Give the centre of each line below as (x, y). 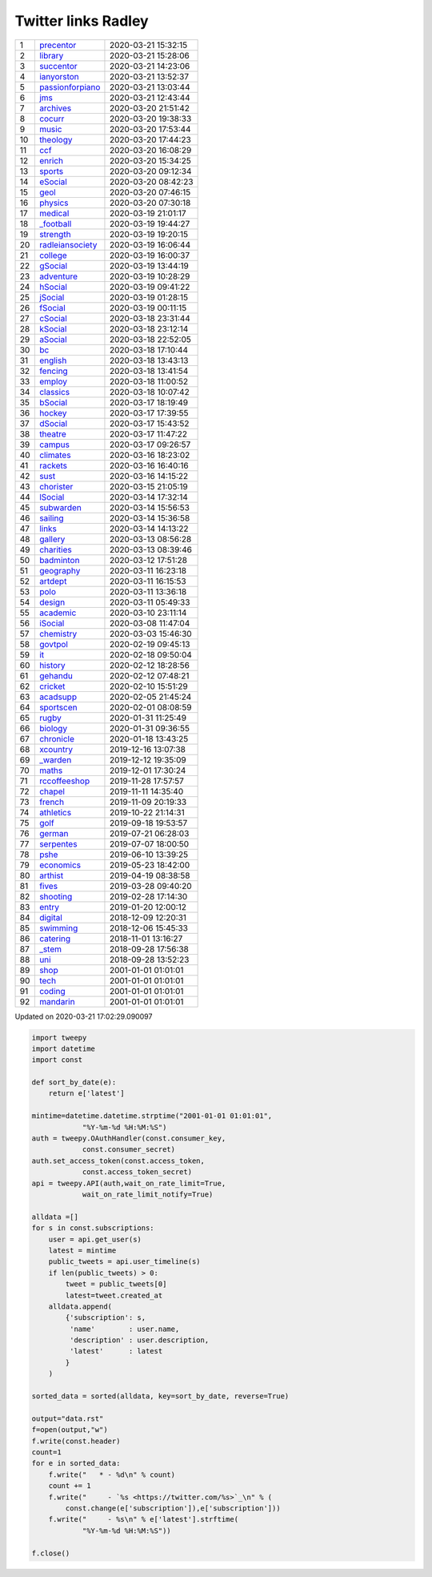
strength (55, 234)
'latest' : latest (116, 1351)
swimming (58, 927)
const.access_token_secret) (137, 1172)
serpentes (58, 843)
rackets (53, 465)
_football (55, 223)
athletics (55, 812)
